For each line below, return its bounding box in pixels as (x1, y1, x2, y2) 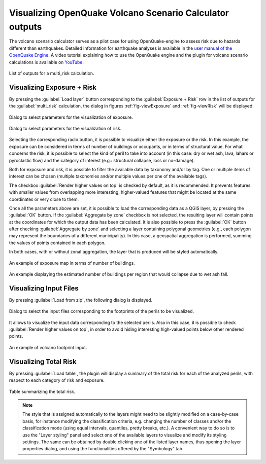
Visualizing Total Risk (9, 357, 77, 366)
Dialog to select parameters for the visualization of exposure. (9, 114, 133, 120)
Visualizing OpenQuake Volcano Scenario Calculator (9, 7, 229, 18)
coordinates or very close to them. (9, 196, 79, 202)
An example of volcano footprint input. (9, 344, 87, 350)
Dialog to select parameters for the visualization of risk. (9, 125, 122, 131)
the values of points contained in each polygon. (9, 240, 106, 246)
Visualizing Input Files (9, 284, 79, 292)
